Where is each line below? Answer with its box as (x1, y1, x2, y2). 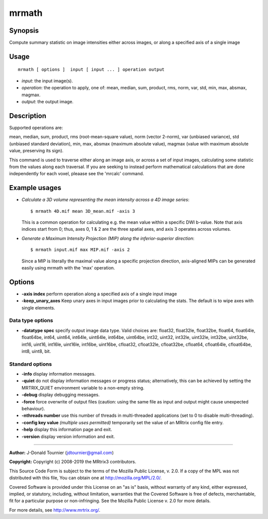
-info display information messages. (21, 371, 96, 377)
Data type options (9, 317, 54, 324)
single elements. (21, 305, 56, 311)
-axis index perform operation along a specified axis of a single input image (21, 291, 177, 297)
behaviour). (21, 406, 46, 412)
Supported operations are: (9, 125, 63, 130)
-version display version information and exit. (21, 433, 115, 439)
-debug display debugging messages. (21, 392, 100, 398)
